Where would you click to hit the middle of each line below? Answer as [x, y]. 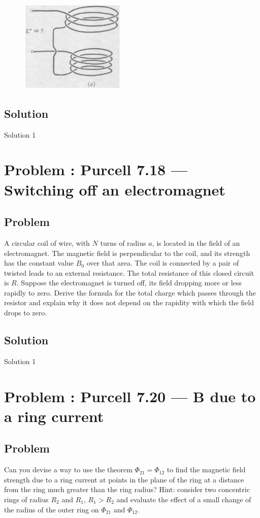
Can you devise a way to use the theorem [68, 470]
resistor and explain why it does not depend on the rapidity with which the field [129, 302]
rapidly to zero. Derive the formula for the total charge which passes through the [130, 292]
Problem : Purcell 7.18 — [96, 169]
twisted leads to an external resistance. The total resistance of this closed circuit [129, 272]
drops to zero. [26, 313]
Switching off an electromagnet [115, 189]
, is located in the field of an [196, 242]
